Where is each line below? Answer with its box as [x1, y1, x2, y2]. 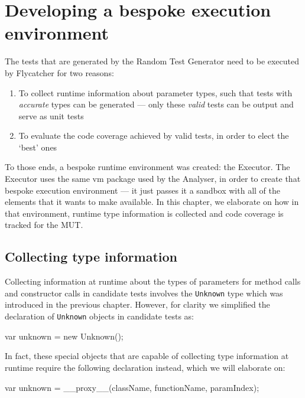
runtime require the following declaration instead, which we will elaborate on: [5, 361, 285, 373]
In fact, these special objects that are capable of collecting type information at [5, 350, 289, 362]
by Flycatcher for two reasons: [5, 66, 114, 79]
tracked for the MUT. [5, 218, 83, 231]
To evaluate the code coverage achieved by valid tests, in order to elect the [18, 129, 289, 142]
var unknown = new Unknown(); [5, 330, 124, 342]
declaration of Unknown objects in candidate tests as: [5, 310, 194, 322]
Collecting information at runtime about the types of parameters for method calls [5, 275, 301, 288]
